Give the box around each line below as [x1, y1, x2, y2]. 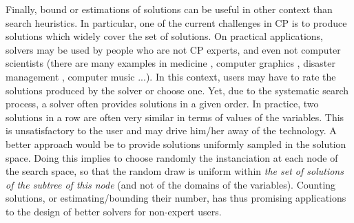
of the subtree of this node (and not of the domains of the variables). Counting [6, 177, 336, 191]
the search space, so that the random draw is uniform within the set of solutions [6, 164, 344, 178]
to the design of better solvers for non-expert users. [6, 204, 222, 218]
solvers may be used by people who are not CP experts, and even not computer [6, 42, 341, 56]
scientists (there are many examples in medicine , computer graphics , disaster [6, 56, 336, 70]
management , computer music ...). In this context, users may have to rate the [6, 69, 336, 83]
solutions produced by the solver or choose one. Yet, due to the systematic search [6, 83, 349, 97]
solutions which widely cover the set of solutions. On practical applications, [6, 29, 323, 43]
